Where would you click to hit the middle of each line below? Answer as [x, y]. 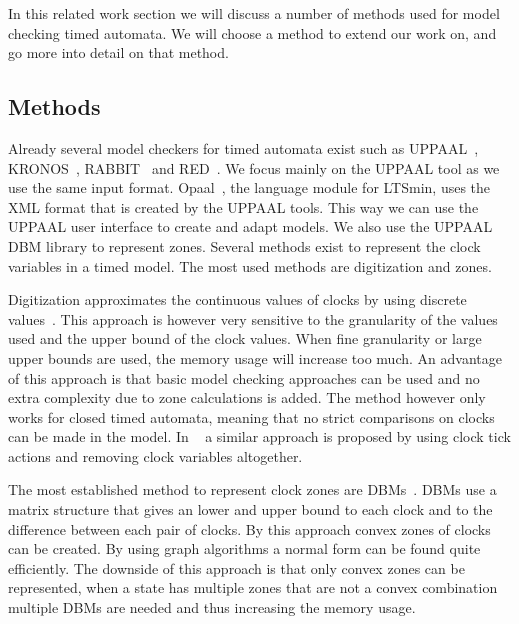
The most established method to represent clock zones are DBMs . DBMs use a [252, 489]
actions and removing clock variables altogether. [155, 455]
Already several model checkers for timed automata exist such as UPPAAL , [243, 147]
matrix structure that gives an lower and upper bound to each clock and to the [250, 509]
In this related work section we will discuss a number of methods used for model [254, 13]
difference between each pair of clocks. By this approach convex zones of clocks [249, 528]
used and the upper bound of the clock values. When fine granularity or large [245, 338]
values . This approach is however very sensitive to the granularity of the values [253, 318]
